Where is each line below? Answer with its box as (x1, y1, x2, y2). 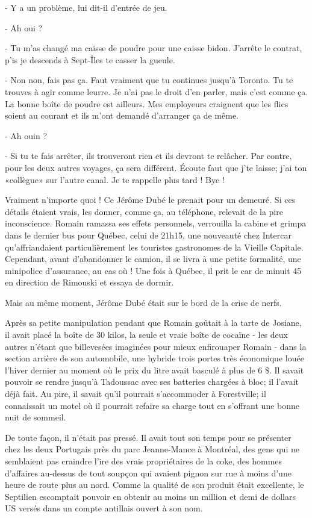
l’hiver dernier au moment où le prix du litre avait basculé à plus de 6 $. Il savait (5, 363, 304, 376)
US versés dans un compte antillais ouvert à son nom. (5, 502, 203, 514)
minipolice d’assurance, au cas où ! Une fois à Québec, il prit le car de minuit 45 (5, 264, 302, 276)
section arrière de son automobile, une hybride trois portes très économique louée (5, 352, 304, 364)
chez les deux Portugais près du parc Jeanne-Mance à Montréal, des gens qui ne (5, 443, 299, 455)
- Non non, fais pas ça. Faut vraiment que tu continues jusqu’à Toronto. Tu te (5, 73, 293, 86)
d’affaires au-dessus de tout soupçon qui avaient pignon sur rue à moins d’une (5, 466, 292, 479)
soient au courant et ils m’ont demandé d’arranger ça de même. (5, 109, 239, 122)
